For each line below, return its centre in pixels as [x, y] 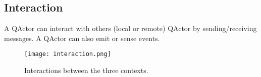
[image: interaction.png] [68, 54]
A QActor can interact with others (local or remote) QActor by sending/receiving [130, 28]
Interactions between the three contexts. [86, 70]
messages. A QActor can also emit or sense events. [82, 38]
